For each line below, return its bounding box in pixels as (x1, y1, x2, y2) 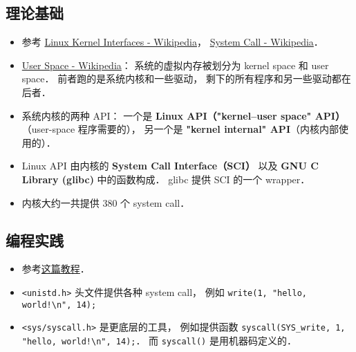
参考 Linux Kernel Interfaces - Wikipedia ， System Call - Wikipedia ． (21, 35, 324, 49)
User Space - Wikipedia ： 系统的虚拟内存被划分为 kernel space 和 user (21, 57, 329, 72)
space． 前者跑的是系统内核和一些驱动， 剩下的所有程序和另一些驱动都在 (21, 71, 351, 86)
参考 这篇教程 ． (21, 261, 90, 276)
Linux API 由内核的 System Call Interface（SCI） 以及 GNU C (21, 158, 319, 173)
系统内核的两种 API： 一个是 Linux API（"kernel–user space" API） (21, 108, 345, 122)
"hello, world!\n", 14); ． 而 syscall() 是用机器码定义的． (21, 333, 297, 347)
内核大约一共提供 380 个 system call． (21, 195, 190, 210)
